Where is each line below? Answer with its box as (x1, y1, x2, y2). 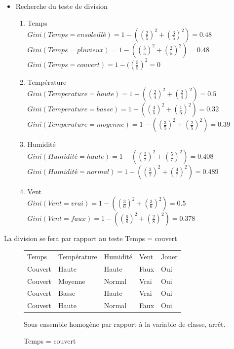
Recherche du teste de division (15, 1, 108, 11)
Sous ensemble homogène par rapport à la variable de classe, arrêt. (24, 319, 226, 329)
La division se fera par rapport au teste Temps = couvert (4, 233, 177, 244)
